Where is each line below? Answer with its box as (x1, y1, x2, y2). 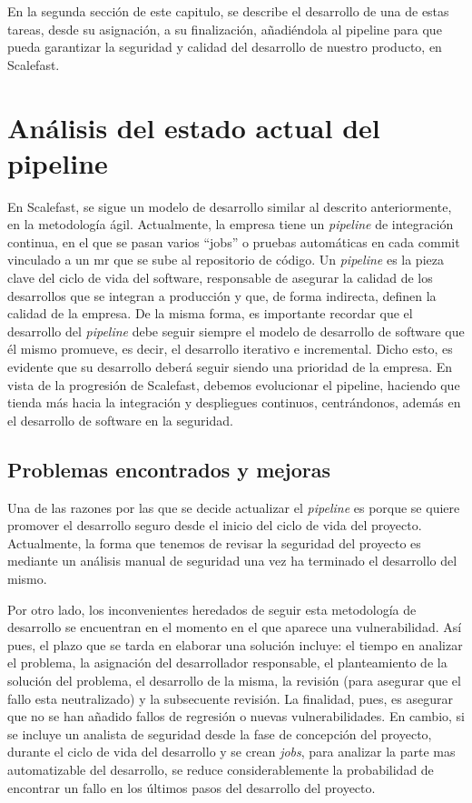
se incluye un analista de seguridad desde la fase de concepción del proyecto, (7, 724, 432, 743)
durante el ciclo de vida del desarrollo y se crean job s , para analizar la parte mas (7, 742, 456, 761)
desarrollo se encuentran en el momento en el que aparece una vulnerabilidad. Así (7, 617, 462, 637)
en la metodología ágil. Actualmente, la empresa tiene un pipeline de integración (7, 215, 454, 234)
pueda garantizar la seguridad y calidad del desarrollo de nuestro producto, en (7, 37, 442, 56)
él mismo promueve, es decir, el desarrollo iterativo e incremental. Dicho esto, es (7, 339, 453, 358)
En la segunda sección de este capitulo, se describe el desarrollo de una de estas (7, 2, 449, 20)
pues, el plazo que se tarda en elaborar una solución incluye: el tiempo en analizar (7, 635, 463, 654)
